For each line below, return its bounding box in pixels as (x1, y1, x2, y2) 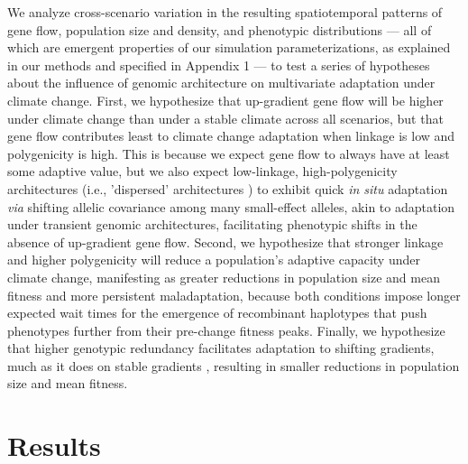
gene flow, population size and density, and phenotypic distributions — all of (7, 20, 432, 39)
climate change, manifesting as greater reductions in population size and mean (7, 267, 440, 286)
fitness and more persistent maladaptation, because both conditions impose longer (7, 285, 461, 304)
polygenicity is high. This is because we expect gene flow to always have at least (7, 144, 450, 162)
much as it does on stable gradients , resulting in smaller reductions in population (7, 356, 460, 375)
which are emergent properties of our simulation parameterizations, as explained (7, 38, 451, 57)
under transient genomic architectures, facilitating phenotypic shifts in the (7, 215, 418, 234)
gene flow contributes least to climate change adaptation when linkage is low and (7, 126, 455, 145)
